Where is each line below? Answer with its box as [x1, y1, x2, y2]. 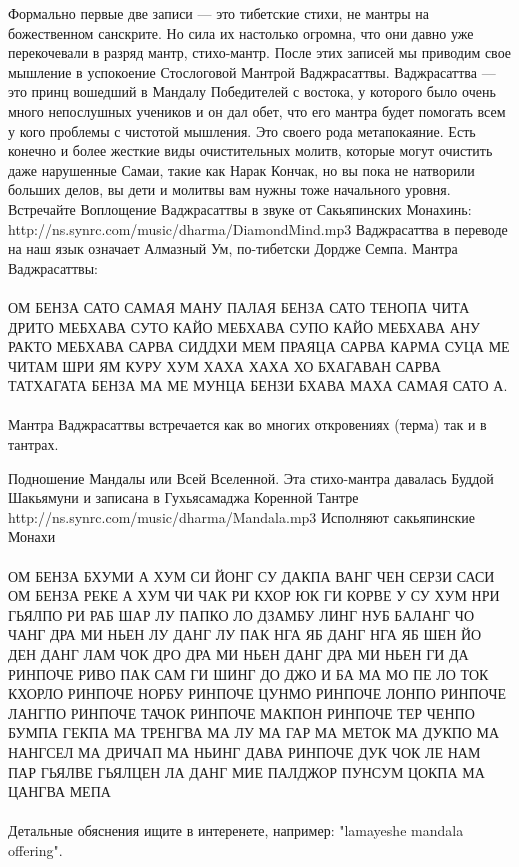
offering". [8, 839, 63, 860]
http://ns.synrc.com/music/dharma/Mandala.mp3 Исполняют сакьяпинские [8, 506, 476, 527]
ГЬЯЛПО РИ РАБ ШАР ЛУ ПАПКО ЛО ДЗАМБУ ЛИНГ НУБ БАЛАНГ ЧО [8, 604, 475, 625]
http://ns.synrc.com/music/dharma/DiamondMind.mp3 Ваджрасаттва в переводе [8, 218, 508, 239]
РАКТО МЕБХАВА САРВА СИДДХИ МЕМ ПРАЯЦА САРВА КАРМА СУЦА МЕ [8, 336, 510, 357]
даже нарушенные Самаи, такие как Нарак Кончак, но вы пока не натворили [8, 159, 475, 180]
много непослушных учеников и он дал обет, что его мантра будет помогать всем [8, 100, 506, 121]
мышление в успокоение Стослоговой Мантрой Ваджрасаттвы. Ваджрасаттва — [8, 61, 496, 82]
